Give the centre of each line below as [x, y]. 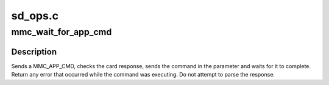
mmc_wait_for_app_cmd [62, 32]
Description [34, 52]
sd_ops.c [35, 16]
